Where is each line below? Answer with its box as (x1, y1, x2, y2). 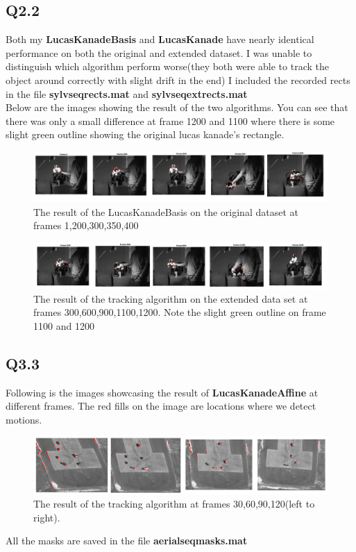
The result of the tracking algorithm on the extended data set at (33, 291, 308, 306)
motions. (6, 412, 42, 426)
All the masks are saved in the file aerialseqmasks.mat (6, 533, 248, 548)
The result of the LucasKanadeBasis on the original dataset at (33, 204, 298, 219)
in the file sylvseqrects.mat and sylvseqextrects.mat (6, 86, 248, 101)
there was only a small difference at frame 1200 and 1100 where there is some (6, 113, 335, 128)
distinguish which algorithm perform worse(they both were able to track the (6, 59, 329, 74)
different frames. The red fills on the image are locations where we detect (6, 399, 316, 413)
